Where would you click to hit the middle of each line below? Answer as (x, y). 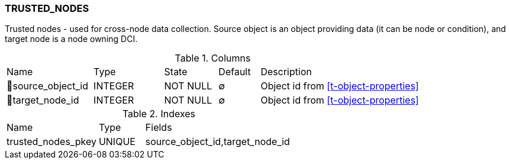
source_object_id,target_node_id (217, 142)
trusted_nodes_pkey (51, 142)
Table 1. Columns (213, 58)
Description (286, 72)
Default (235, 72)
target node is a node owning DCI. (71, 39)
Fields (159, 128)
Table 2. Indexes (159, 114)
